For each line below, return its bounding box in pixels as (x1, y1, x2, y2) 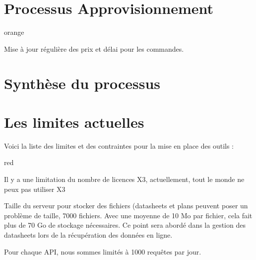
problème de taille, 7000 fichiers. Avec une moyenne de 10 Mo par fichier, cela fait (4, 210, 253, 220)
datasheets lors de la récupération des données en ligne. (4, 229, 173, 240)
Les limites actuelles (4, 111, 144, 132)
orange (4, 27, 24, 37)
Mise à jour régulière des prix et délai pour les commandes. (4, 43, 184, 54)
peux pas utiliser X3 (4, 183, 65, 194)
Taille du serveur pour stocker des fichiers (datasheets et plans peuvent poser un (4, 200, 248, 211)
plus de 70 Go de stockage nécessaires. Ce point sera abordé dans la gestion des (4, 220, 246, 230)
